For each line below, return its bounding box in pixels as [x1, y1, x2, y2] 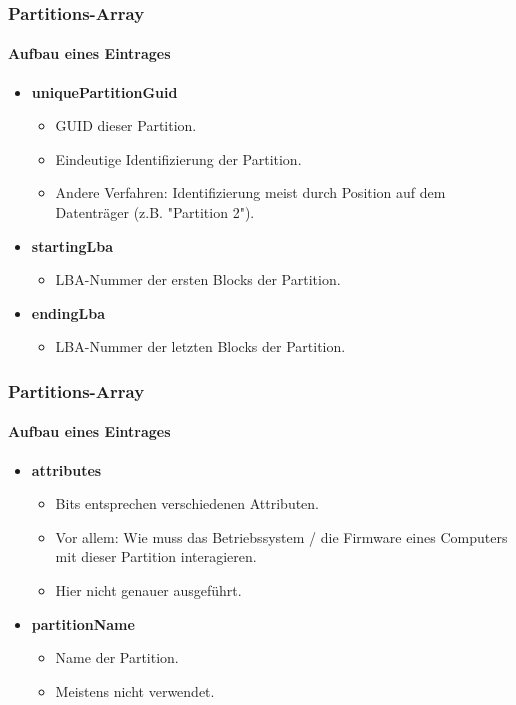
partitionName [31, 613, 135, 634]
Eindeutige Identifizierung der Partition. [55, 148, 302, 169]
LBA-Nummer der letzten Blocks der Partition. [55, 336, 346, 357]
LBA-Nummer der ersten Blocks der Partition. [55, 269, 341, 290]
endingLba [31, 302, 105, 323]
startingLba [31, 235, 114, 256]
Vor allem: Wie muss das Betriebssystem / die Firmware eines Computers [55, 526, 508, 547]
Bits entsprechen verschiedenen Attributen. [55, 493, 320, 514]
